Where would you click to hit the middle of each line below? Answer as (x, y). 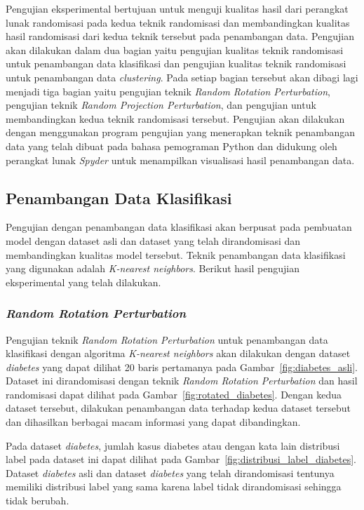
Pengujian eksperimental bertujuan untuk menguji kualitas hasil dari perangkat (177, 8)
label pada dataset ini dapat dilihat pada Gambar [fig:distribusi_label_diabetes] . (181, 459)
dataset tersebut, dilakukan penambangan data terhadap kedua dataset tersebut (178, 408)
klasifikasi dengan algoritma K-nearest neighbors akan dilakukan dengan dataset (178, 353)
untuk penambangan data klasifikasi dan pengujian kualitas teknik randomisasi (176, 63)
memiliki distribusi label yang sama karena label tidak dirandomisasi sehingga (174, 486)
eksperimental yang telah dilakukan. (83, 282)
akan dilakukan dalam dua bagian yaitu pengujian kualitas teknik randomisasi (175, 49)
